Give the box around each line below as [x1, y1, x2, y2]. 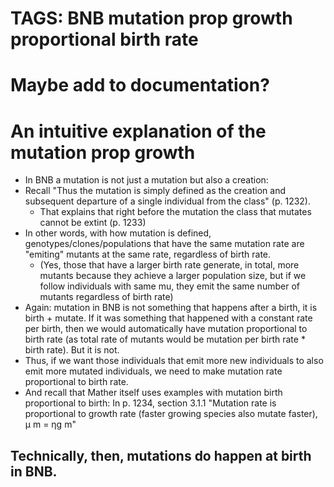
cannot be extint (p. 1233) [39, 217, 147, 229]
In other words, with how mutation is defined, [24, 227, 212, 239]
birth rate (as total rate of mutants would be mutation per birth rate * [24, 333, 306, 346]
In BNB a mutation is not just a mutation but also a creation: [24, 174, 269, 186]
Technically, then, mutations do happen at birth [10, 447, 312, 464]
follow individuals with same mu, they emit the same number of [39, 280, 300, 292]
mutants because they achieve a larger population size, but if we [39, 270, 307, 282]
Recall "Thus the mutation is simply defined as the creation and [24, 185, 286, 197]
